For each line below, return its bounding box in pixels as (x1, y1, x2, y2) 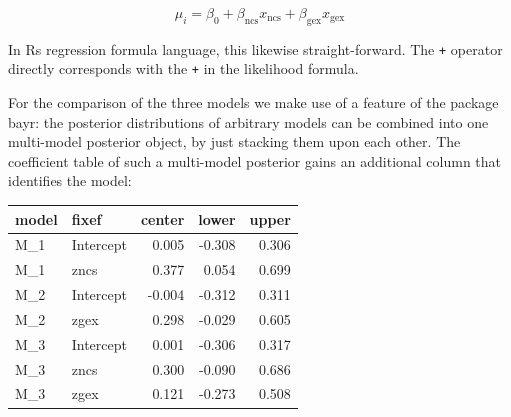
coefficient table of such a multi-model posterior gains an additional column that (8, 150, 502, 171)
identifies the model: (8, 170, 132, 191)
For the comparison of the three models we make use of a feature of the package (8, 92, 499, 113)
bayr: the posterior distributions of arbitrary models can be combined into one (8, 111, 489, 132)
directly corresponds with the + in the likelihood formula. (8, 58, 359, 79)
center (140, 208, 185, 229)
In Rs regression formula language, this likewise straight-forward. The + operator (8, 38, 503, 59)
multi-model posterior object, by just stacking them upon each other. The (8, 131, 461, 152)
